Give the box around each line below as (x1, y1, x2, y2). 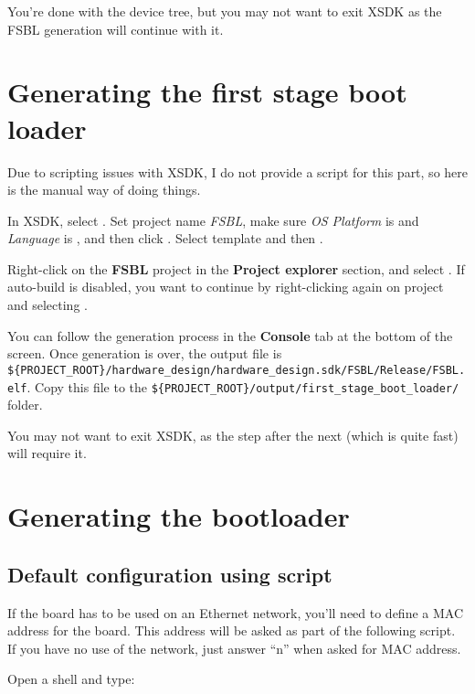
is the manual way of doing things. (7, 180, 201, 199)
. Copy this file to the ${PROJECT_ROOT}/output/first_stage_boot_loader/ (26, 377, 459, 396)
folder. (7, 395, 43, 414)
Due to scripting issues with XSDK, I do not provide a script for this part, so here (7, 162, 468, 181)
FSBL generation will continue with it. (7, 19, 224, 38)
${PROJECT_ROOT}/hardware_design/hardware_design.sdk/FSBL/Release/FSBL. (7, 363, 466, 377)
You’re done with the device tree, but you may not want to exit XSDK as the (7, 2, 442, 20)
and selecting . (7, 295, 88, 315)
